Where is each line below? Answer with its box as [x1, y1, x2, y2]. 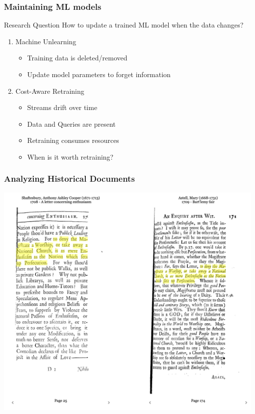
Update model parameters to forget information [27, 69, 171, 79]
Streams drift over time [27, 102, 98, 112]
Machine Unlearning [15, 36, 76, 46]
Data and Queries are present [27, 118, 116, 129]
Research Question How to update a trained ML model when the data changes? [4, 20, 244, 30]
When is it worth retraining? [27, 151, 114, 162]
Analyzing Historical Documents [4, 172, 135, 185]
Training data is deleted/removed [27, 53, 127, 63]
